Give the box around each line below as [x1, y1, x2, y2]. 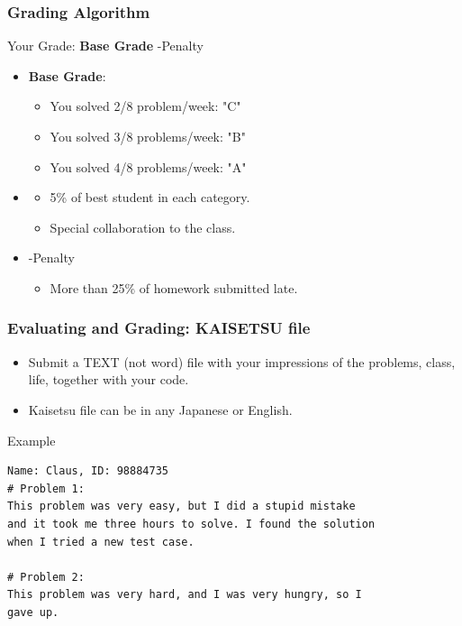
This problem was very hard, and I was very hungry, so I [7, 588, 362, 602]
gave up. [7, 605, 59, 619]
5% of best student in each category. [50, 188, 250, 207]
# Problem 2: [7, 570, 85, 584]
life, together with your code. [28, 370, 189, 389]
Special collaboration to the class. [50, 217, 236, 236]
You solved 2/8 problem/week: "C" [50, 97, 241, 115]
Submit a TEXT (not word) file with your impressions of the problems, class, [28, 352, 456, 371]
